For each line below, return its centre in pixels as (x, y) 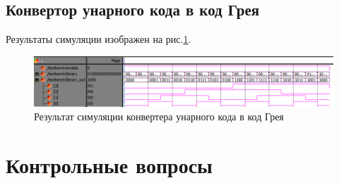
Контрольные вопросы (109, 165)
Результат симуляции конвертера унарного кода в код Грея (159, 116)
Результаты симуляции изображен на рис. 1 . (99, 39)
